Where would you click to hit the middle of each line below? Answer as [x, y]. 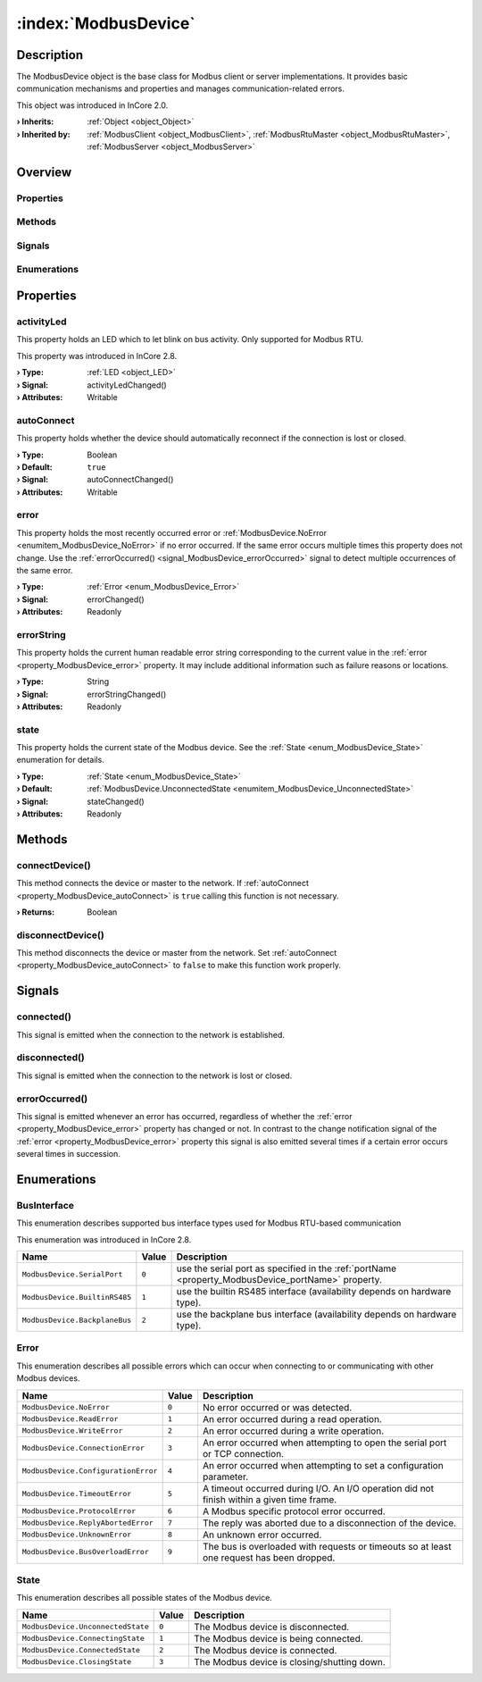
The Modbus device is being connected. [278, 1638]
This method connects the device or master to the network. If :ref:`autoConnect [163, 883]
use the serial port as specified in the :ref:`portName [287, 1268]
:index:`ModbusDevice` [106, 23]
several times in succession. [68, 1154]
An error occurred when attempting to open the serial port [324, 1443]
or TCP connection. [243, 1453]
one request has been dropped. [269, 1557]
